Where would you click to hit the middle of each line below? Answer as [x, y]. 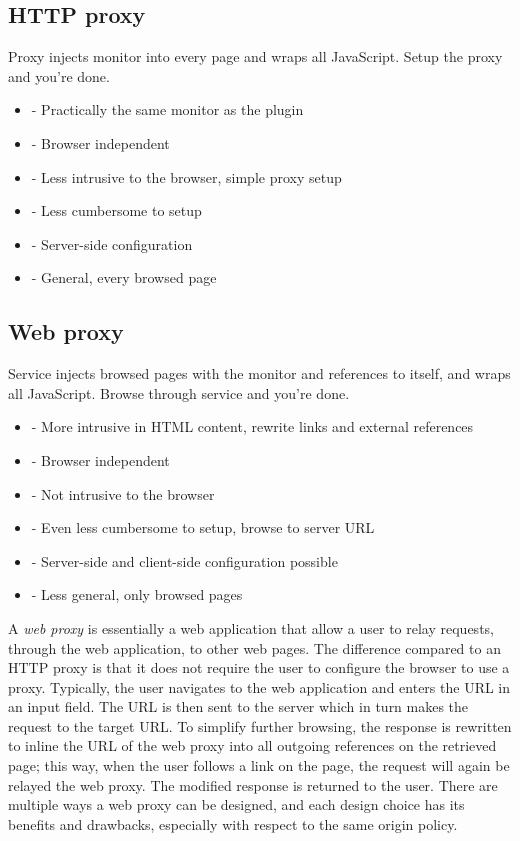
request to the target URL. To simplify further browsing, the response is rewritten [260, 725]
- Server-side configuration [112, 243]
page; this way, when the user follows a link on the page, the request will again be [259, 765]
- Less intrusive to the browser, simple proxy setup [186, 176]
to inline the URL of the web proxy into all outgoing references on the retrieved [252, 745]
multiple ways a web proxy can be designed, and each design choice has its [236, 804]
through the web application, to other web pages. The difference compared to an [254, 647]
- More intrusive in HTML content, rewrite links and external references [252, 426]
